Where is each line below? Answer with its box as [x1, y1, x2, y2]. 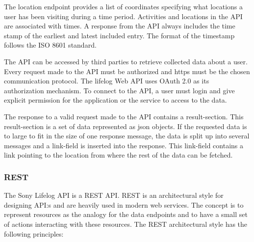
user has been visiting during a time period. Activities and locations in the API [4, 11, 243, 21]
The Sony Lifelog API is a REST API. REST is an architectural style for [4, 190, 224, 200]
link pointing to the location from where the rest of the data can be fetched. [4, 150, 233, 160]
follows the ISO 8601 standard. [4, 40, 97, 50]
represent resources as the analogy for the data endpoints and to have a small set [4, 209, 248, 219]
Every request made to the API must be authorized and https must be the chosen [4, 66, 250, 76]
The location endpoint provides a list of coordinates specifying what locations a [4, 1, 243, 11]
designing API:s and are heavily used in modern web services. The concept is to [4, 199, 244, 210]
